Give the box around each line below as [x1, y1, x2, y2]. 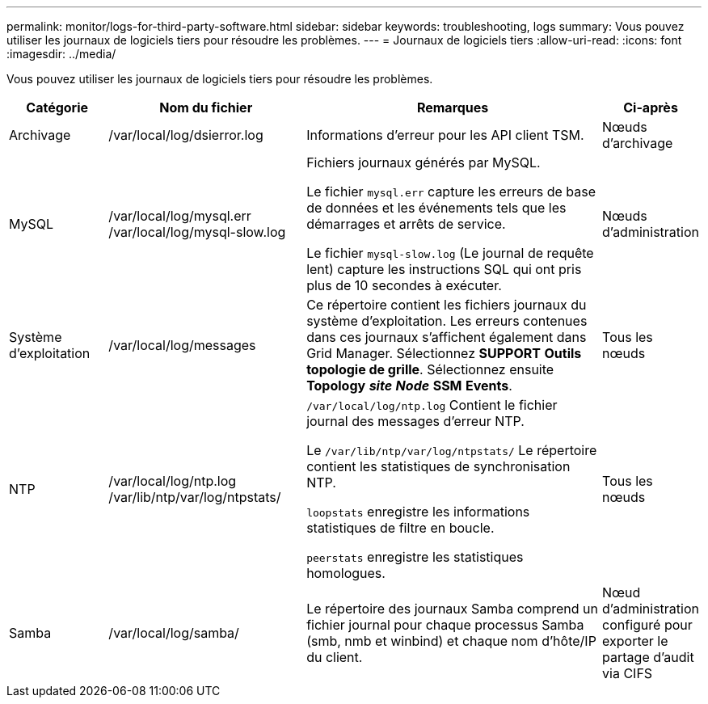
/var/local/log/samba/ [108, 625, 239, 641]
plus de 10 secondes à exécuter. [306, 277, 502, 293]
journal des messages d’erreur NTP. [306, 413, 525, 429]
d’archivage [602, 135, 673, 151]
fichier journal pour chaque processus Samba [306, 617, 584, 633]
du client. [306, 649, 363, 665]
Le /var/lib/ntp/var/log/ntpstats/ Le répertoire [306, 442, 597, 458]
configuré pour [602, 617, 693, 633]
